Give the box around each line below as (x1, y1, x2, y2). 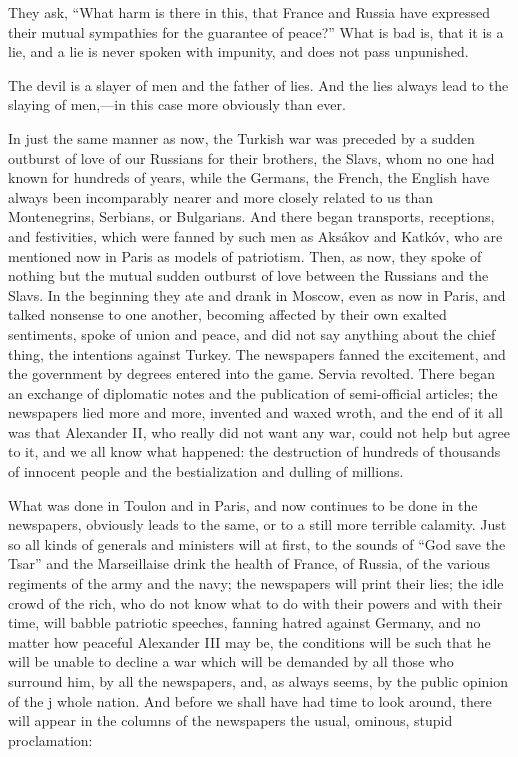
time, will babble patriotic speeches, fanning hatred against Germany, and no (8, 612, 481, 633)
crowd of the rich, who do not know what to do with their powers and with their (8, 592, 503, 613)
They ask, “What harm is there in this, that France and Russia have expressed (8, 2, 491, 22)
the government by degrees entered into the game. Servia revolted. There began (8, 363, 496, 384)
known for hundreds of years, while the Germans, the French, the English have (8, 167, 490, 188)
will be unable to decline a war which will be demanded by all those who (8, 651, 454, 672)
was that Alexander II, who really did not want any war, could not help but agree (8, 421, 510, 442)
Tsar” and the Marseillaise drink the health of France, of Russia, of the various (8, 553, 491, 574)
